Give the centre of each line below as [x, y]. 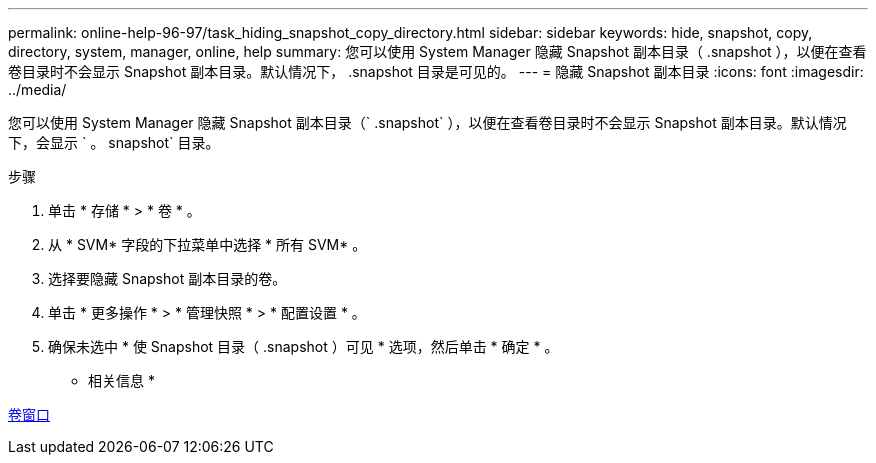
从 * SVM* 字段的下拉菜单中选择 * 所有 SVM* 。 [207, 244]
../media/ [37, 89]
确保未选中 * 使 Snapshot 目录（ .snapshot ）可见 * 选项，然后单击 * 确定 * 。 [303, 346]
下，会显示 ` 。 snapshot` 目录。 [114, 142]
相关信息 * [121, 380]
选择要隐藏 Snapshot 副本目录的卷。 [167, 278]
